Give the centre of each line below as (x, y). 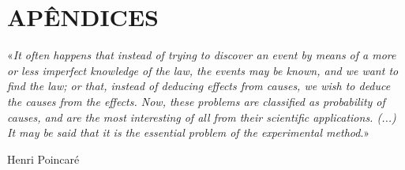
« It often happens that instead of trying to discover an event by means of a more (202, 55)
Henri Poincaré (43, 159)
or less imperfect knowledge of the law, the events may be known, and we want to (203, 70)
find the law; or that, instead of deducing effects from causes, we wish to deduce (199, 86)
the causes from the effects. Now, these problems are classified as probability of (196, 101)
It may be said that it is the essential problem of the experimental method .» (189, 132)
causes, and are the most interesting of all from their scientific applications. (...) (202, 117)
